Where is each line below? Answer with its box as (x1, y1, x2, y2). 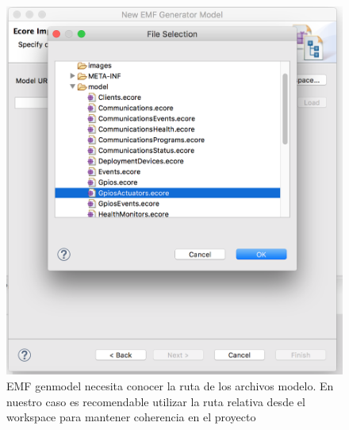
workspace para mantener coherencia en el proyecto (6, 409, 256, 425)
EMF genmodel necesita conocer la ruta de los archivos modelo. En (6, 377, 334, 394)
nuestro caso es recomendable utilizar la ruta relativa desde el (6, 393, 305, 409)
